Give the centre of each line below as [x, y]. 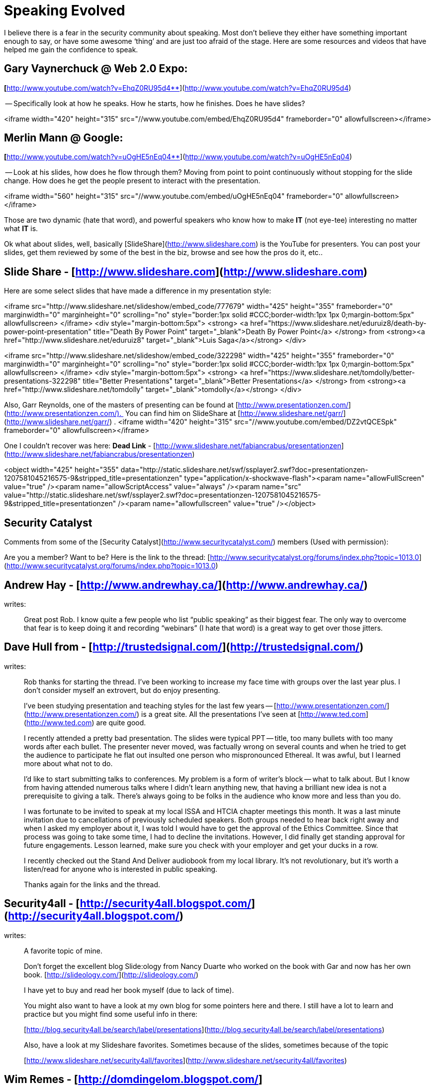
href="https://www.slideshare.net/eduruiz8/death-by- [338, 323]
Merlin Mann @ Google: [64, 138]
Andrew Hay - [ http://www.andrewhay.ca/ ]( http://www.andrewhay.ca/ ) [186, 585]
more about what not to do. [68, 763]
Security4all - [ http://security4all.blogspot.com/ [128, 904]
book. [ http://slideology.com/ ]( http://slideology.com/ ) [111, 974]
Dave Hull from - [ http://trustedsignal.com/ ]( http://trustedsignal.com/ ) [184, 647]
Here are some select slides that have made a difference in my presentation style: [138, 291]
